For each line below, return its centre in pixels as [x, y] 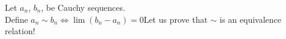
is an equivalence [251, 19]
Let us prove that [176, 19]
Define [16, 19]
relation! [20, 31]
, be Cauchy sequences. [83, 7]
